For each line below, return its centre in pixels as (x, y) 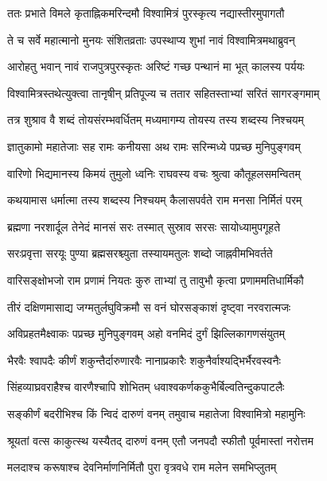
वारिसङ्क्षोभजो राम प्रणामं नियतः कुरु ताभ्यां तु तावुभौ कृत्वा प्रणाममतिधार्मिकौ (156, 279)
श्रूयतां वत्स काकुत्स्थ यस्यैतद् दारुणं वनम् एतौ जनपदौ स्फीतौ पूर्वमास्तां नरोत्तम (160, 440)
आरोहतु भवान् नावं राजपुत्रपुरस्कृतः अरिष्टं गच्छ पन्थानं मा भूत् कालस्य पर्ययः (156, 66)
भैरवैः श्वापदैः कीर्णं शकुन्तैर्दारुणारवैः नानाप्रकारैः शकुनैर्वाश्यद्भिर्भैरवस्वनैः (144, 360)
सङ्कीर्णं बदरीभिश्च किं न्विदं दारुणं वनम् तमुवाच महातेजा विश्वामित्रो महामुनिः (156, 413)
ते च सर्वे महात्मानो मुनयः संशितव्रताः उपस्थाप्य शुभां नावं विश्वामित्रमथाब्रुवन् (151, 39)
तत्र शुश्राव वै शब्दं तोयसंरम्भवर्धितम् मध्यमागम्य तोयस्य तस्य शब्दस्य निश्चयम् (156, 120)
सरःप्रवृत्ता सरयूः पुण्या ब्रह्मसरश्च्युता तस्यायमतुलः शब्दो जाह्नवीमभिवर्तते (140, 253)
